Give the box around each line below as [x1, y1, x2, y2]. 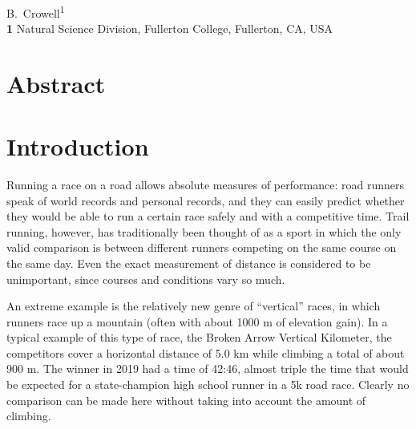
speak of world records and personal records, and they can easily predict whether [6, 192, 405, 208]
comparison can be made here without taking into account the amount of [6, 391, 366, 408]
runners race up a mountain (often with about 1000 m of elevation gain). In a [6, 313, 388, 330]
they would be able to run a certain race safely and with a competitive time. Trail [6, 208, 410, 225]
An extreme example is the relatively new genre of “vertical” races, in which [6, 297, 381, 314]
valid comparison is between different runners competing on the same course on [6, 239, 397, 256]
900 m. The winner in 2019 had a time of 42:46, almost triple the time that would [6, 360, 409, 377]
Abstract [6, 67, 106, 99]
